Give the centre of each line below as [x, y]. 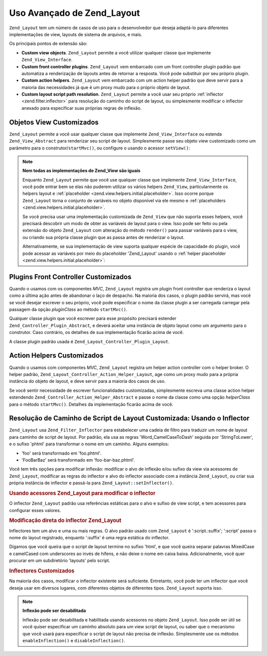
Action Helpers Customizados [56, 355]
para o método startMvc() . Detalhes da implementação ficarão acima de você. [91, 404]
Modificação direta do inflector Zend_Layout [65, 520]
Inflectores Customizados [42, 570]
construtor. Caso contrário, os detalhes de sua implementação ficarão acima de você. [96, 332]
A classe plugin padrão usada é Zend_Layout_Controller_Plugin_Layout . [89, 341]
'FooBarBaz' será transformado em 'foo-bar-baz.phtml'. [78, 460]
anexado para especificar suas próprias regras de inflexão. [82, 108]
